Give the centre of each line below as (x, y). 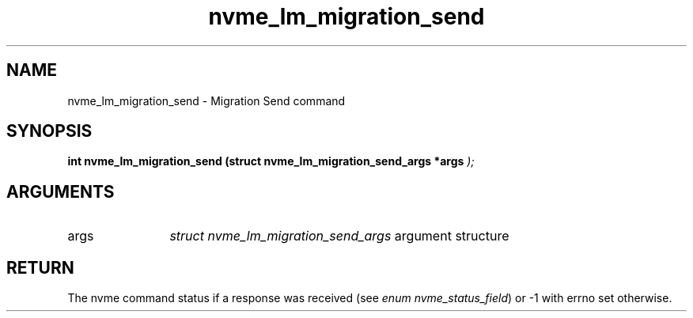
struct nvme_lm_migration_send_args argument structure (339, 236)
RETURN (40, 267)
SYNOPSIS (49, 131)
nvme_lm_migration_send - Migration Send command (206, 100)
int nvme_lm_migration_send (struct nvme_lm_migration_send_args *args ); (271, 161)
